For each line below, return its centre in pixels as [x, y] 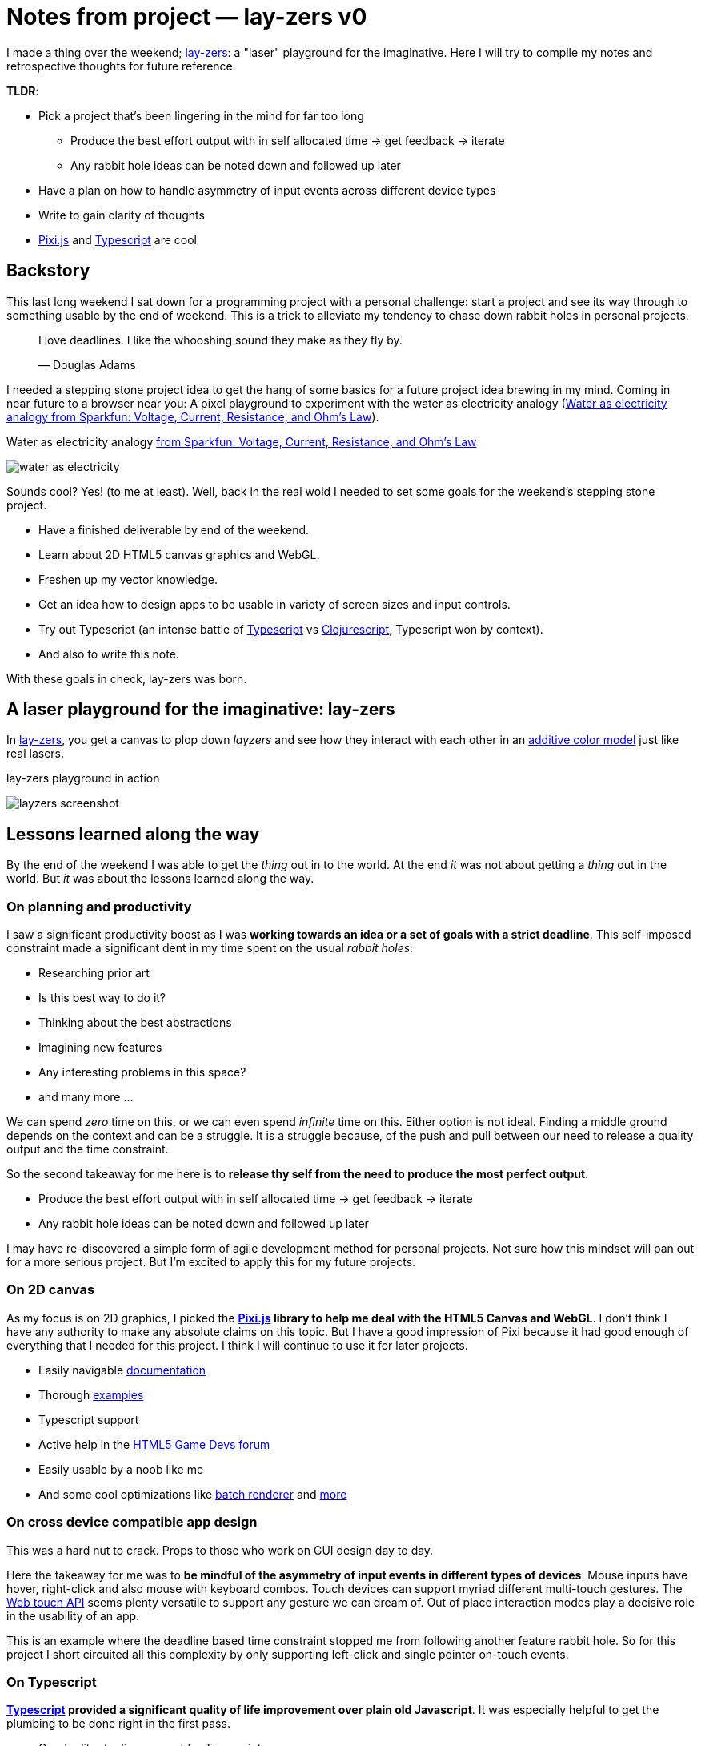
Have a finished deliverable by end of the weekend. [174, 529]
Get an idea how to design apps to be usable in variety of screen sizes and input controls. [274, 604]
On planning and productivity [99, 906]
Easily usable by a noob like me [121, 1469]
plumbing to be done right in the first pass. [118, 1724]
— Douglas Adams [87, 364]
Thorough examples [91, 1394]
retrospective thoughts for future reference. [121, 66]
